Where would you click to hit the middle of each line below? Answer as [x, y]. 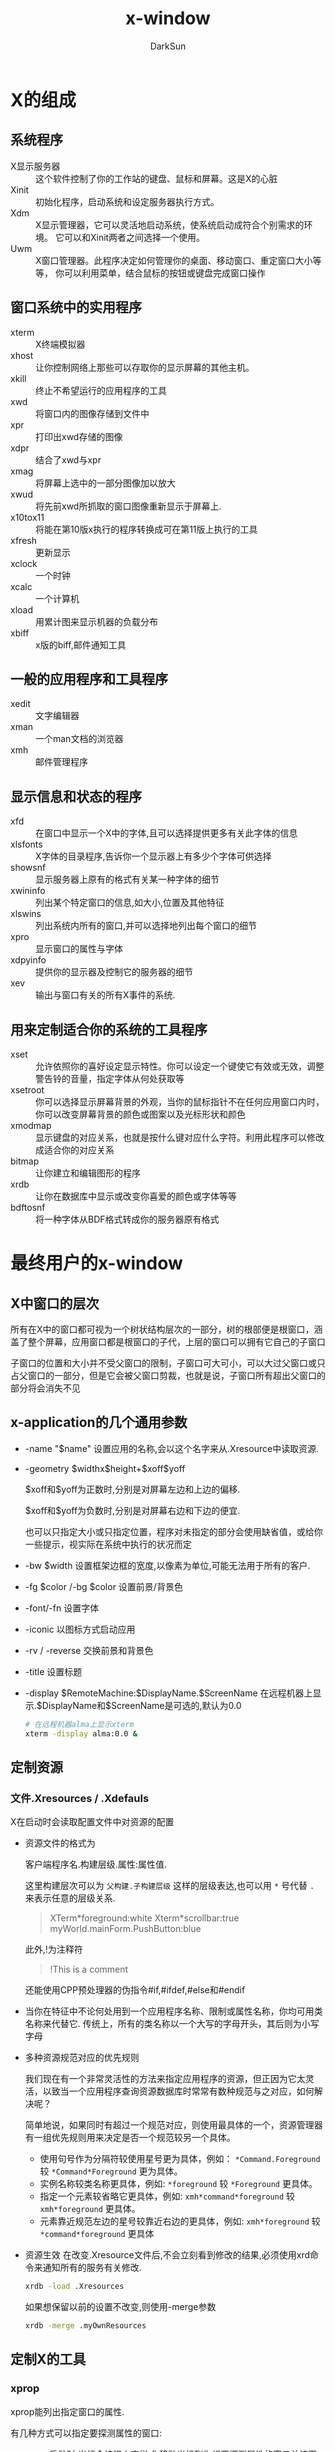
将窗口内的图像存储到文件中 [92, 413]
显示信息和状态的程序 [76, 796]
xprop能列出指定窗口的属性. [67, 2411]
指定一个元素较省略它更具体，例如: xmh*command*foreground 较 [167, 2196]
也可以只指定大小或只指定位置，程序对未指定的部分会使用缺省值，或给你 [173, 1531]
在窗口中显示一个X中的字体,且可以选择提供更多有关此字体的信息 [166, 833]
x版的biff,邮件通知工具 [81, 644]
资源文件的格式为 [60, 1843]
